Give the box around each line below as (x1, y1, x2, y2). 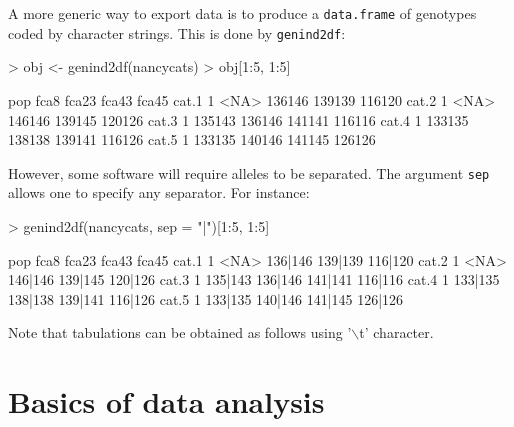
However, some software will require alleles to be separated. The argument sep (8, 162, 490, 183)
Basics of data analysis (8, 381, 325, 422)
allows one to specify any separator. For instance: (8, 182, 310, 203)
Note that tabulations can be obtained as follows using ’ (8, 322, 352, 343)
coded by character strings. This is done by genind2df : (8, 22, 346, 43)
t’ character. (359, 322, 434, 343)
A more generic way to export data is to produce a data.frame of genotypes (8, 3, 477, 23)
